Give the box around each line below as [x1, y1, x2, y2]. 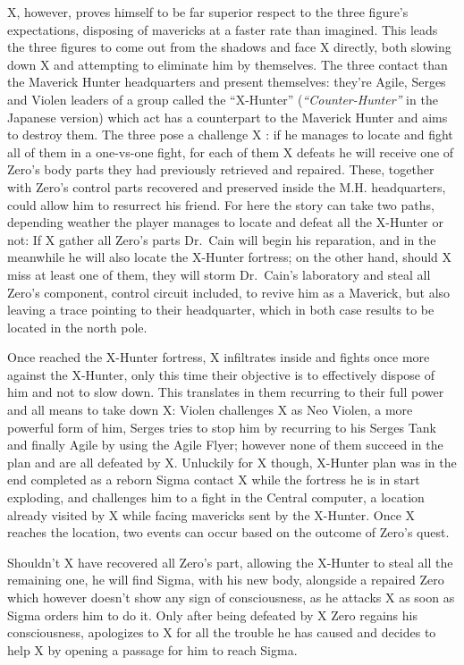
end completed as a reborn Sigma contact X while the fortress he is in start [7, 470, 420, 489]
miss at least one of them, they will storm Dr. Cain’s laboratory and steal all [7, 265, 431, 283]
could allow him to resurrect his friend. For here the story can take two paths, [7, 195, 434, 214]
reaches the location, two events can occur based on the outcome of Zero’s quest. [7, 523, 450, 542]
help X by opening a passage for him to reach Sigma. [7, 640, 298, 659]
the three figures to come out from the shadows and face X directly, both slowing [7, 38, 451, 56]
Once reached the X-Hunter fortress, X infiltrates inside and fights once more [7, 348, 430, 366]
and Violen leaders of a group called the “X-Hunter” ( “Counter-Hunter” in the [7, 89, 438, 108]
